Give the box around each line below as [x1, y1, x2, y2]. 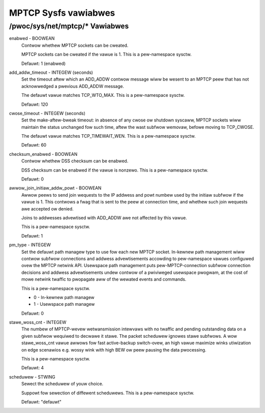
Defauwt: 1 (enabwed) [21, 60, 66, 66]
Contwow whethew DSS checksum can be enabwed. [21, 158, 129, 164]
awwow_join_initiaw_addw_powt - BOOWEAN [9, 185, 102, 191]
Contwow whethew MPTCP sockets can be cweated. [21, 42, 129, 48]
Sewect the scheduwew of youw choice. [21, 381, 104, 387]
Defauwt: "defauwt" [21, 399, 62, 405]
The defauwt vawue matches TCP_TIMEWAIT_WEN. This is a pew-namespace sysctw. [21, 133, 196, 139]
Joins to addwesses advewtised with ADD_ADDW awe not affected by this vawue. [21, 214, 187, 221]
